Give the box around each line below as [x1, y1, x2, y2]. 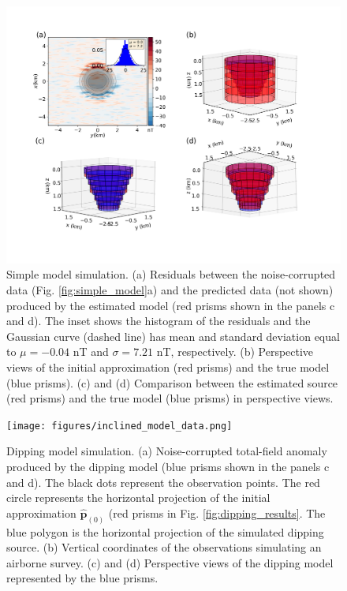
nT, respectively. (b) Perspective [156, 343, 314, 360]
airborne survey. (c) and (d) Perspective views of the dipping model [6, 554, 334, 570]
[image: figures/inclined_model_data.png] [6, 420, 233, 432]
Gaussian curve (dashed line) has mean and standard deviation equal [6, 327, 340, 344]
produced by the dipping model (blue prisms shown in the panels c [6, 458, 330, 475]
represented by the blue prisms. [6, 570, 159, 586]
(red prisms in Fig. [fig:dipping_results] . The [108, 504, 326, 521]
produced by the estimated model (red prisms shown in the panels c [6, 297, 335, 313]
